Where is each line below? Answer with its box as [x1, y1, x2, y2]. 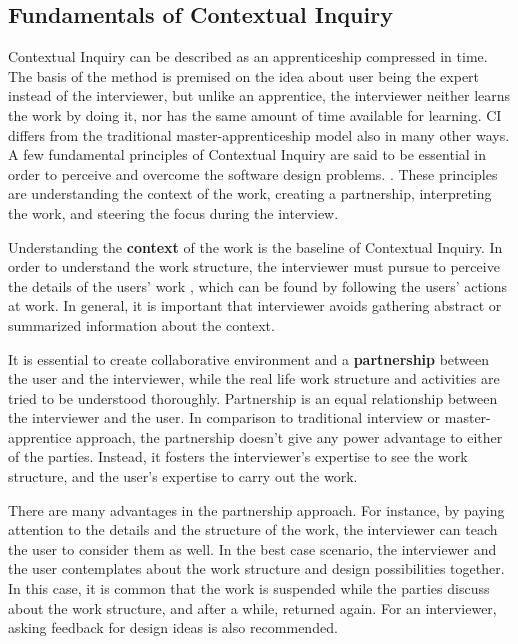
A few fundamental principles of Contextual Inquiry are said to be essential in [8, 144, 487, 165]
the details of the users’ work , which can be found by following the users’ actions [8, 275, 508, 296]
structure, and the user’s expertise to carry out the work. [8, 466, 358, 487]
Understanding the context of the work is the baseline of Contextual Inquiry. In [8, 236, 503, 257]
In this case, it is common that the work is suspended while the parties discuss [8, 578, 490, 599]
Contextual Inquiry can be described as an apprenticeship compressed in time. [8, 46, 488, 67]
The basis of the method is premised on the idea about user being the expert [8, 65, 480, 86]
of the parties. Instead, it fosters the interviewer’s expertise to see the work [8, 446, 468, 467]
